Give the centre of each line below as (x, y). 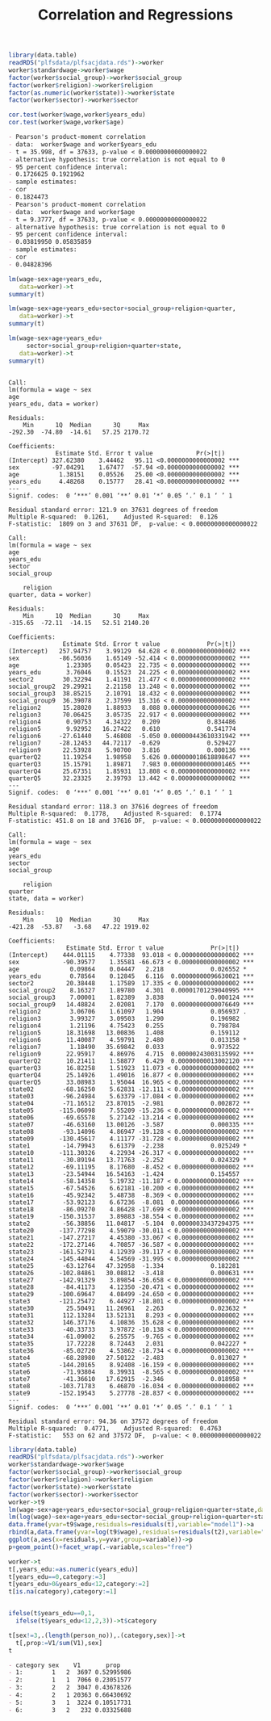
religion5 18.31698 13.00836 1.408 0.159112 (124, 1033)
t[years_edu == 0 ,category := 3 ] (57, 1576)
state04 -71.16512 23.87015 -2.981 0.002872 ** (129, 1103)
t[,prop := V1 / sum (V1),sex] (59, 1643)
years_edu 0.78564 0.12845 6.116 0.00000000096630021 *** (131, 976)
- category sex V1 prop (65, 1665)
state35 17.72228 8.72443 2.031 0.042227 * (128, 1343)
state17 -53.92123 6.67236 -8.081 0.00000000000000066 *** (131, 1202)
